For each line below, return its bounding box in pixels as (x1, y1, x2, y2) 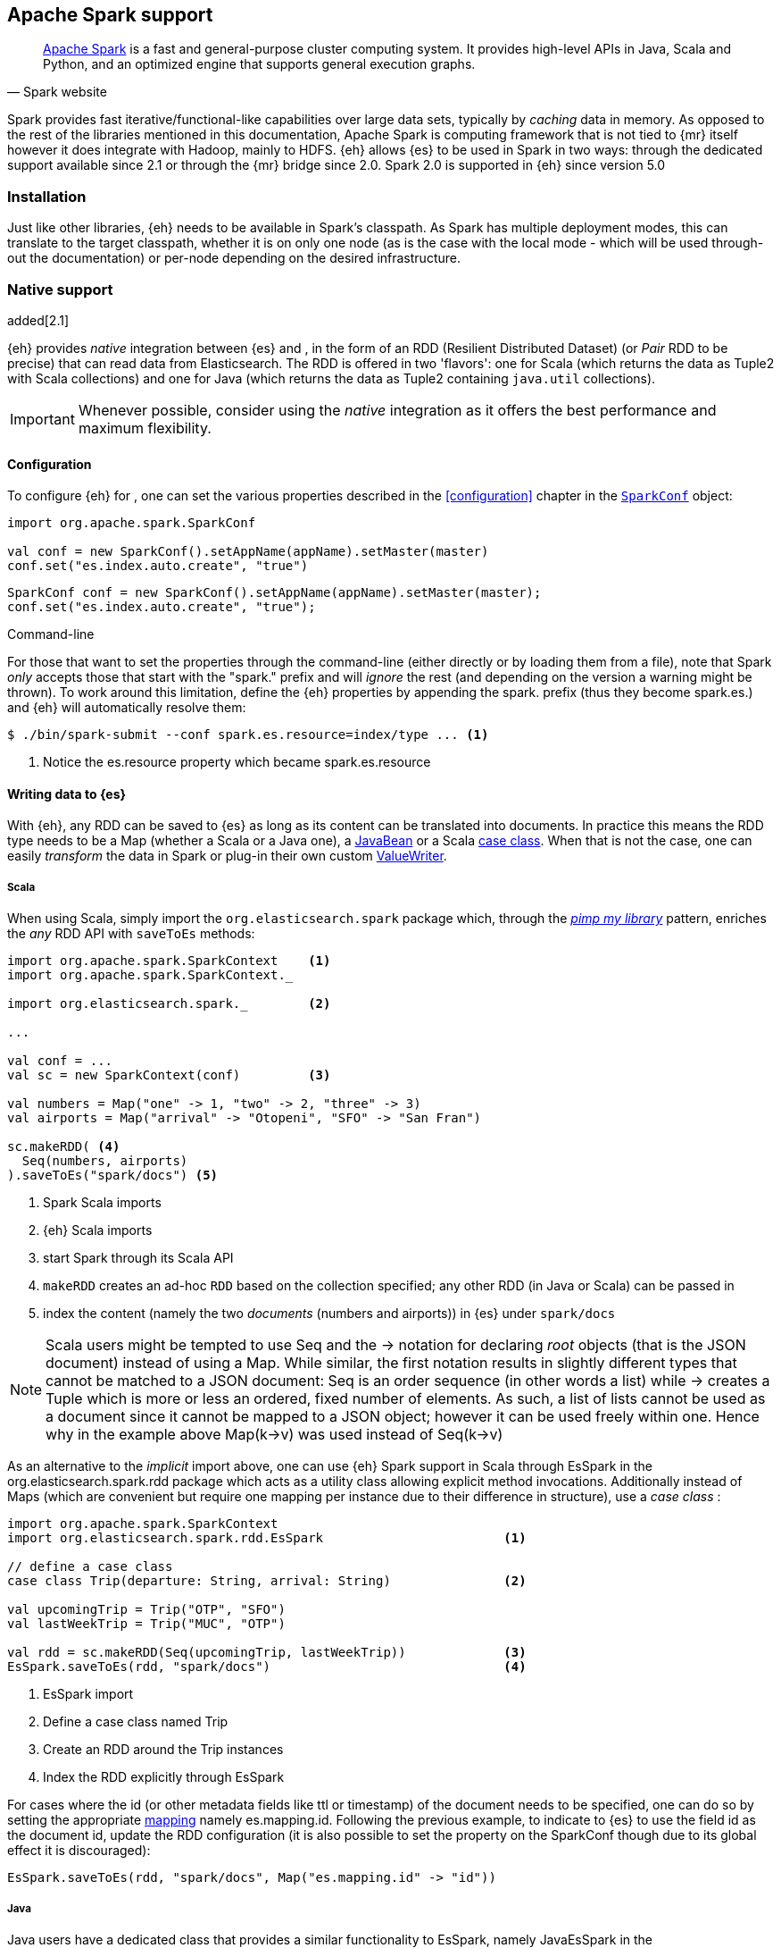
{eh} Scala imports (43, 1222, 153, 1238)
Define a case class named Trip (43, 1714, 228, 1730)
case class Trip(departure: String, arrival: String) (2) (7, 1574, 527, 1589)
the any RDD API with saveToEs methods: (7, 926, 255, 942)
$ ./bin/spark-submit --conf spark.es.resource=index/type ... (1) (7, 727, 489, 743)
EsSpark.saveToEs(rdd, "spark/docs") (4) (7, 1659, 527, 1675)
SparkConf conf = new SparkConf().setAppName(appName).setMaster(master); (7, 585, 542, 600)
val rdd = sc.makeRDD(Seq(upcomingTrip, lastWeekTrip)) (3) (7, 1645, 527, 1660)
